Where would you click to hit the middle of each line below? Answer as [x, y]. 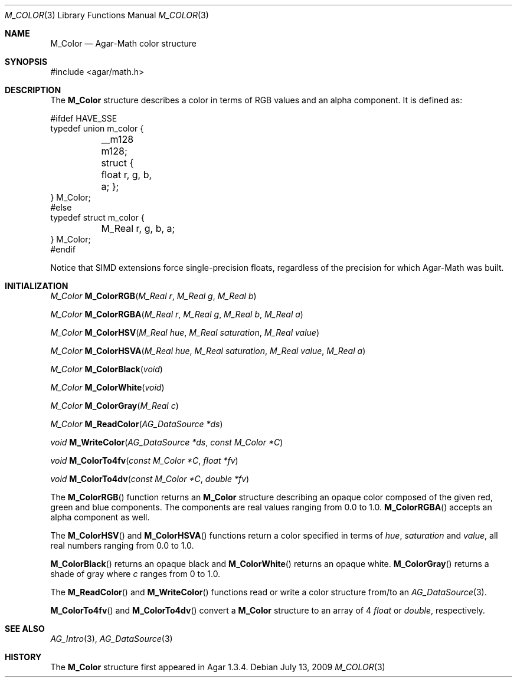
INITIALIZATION [37, 286]
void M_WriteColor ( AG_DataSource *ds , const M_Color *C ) [167, 442]
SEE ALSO [25, 629]
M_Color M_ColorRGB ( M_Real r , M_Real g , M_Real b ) [153, 296]
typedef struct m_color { [97, 217]
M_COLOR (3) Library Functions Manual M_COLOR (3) [107, 15]
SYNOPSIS [26, 62]
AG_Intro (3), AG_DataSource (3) [112, 639]
